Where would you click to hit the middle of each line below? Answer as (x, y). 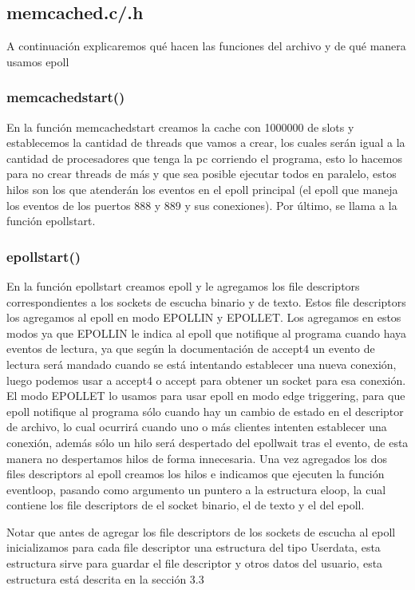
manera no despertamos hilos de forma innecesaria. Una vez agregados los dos (197, 458)
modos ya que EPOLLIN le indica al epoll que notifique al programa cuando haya (207, 333)
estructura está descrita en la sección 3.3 (105, 578)
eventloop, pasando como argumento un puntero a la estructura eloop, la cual (196, 489)
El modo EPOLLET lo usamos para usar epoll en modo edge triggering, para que (206, 396)
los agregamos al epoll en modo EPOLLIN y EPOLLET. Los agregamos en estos (204, 317)
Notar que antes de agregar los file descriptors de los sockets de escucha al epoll (201, 531)
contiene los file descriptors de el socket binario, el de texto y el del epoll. (186, 505)
